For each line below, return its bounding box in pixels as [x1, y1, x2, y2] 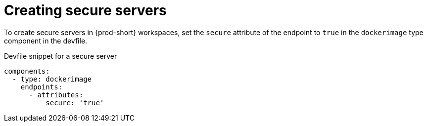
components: [4, 67, 50, 75]
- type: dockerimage [12, 75, 92, 83]
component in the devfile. [4, 36, 88, 45]
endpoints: [20, 83, 63, 91]
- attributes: [29, 90, 84, 99]
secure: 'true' [46, 98, 104, 107]
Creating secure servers [4, 2, 167, 19]
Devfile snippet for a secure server [4, 51, 117, 60]
